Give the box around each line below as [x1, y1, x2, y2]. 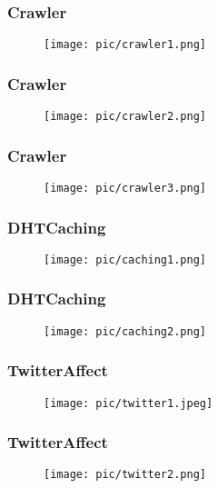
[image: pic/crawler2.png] [44, 110, 206, 124]
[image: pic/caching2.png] [44, 324, 206, 338]
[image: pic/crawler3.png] [44, 181, 206, 194]
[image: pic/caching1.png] [44, 253, 206, 266]
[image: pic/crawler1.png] [44, 38, 206, 52]
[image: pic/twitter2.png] [44, 468, 206, 482]
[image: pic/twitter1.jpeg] [44, 396, 213, 410]
